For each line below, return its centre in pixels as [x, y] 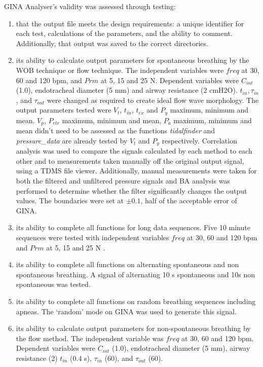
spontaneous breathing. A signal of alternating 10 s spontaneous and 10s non [136, 274]
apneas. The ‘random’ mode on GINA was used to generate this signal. [126, 311]
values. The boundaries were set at [70, 200]
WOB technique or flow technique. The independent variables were [120, 70]
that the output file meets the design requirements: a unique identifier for [130, 23]
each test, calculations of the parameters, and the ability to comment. [124, 33]
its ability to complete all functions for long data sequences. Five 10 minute [133, 227]
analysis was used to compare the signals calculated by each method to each [134, 151]
